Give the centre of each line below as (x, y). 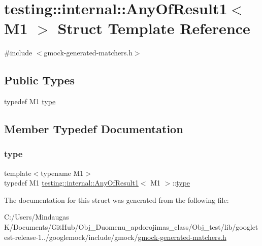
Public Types (40, 80)
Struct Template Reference (154, 28)
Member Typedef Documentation (94, 129)
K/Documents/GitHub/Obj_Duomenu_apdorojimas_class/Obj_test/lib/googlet (131, 227)
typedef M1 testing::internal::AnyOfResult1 (71, 183)
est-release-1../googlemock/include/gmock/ (71, 237)
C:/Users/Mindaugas (37, 217)
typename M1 (62, 173)
